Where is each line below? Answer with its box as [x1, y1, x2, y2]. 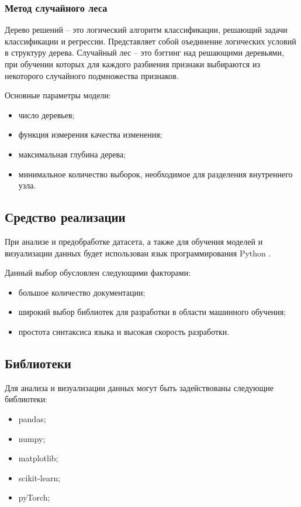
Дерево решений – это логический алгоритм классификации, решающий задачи [5, 23, 288, 36]
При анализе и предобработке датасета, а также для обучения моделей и [5, 235, 263, 247]
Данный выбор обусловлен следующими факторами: [5, 266, 191, 279]
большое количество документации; [18, 286, 146, 298]
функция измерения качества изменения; [18, 128, 162, 141]
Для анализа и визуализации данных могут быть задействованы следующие [5, 381, 274, 393]
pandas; [18, 412, 46, 424]
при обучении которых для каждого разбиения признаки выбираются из [5, 58, 260, 70]
